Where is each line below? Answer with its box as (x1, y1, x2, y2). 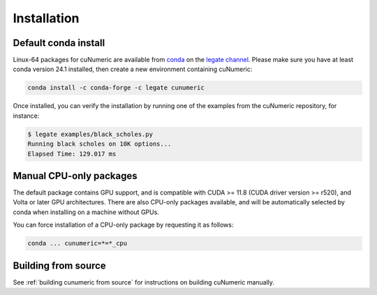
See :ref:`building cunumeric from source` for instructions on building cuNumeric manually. (13, 278, 275, 286)
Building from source (13, 259, 106, 271)
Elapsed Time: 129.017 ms (27, 150, 117, 158)
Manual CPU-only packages (13, 169, 138, 181)
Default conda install (13, 37, 105, 49)
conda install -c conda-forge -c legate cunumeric (27, 84, 205, 92)
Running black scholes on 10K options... (27, 140, 172, 148)
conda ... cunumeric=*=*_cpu (27, 239, 128, 248)
